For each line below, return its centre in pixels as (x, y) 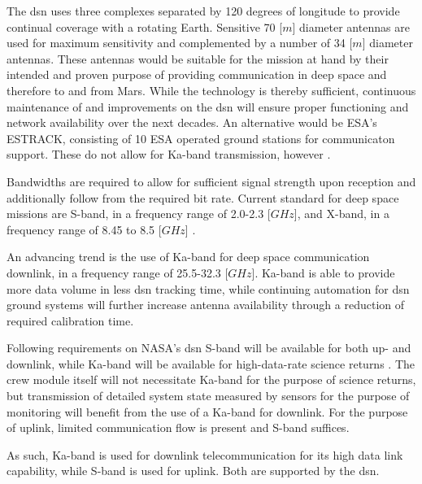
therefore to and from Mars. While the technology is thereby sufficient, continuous (211, 90)
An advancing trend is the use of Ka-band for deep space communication (188, 257)
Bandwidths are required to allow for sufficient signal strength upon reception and (211, 181)
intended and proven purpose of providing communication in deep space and (197, 74)
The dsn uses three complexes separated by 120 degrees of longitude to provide (203, 11)
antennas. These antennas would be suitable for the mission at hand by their (198, 58)
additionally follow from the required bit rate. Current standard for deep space (203, 197)
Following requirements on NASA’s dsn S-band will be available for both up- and (209, 348)
